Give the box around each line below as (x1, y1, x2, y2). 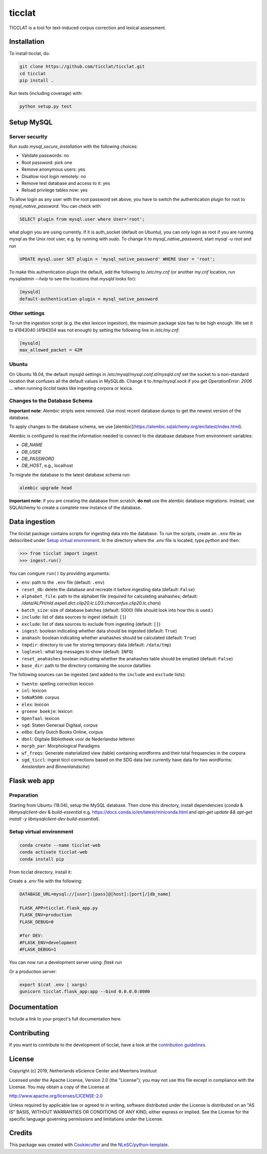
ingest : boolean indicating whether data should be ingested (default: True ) (21, 628, 178, 634)
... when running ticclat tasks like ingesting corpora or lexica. (9, 385, 133, 391)
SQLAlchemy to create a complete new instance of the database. (9, 505, 142, 510)
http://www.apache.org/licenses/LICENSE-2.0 (9, 1093, 103, 1099)
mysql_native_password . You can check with (9, 203, 101, 209)
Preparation (9, 792, 39, 799)
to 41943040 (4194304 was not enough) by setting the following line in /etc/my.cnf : (9, 327, 180, 333)
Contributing (9, 1029, 49, 1037)
